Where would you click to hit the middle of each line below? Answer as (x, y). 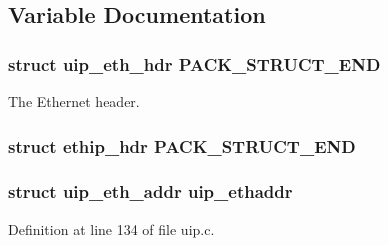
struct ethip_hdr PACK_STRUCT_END (182, 145)
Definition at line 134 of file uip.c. (111, 228)
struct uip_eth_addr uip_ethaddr (150, 191)
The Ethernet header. (74, 101)
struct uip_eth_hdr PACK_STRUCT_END (194, 63)
